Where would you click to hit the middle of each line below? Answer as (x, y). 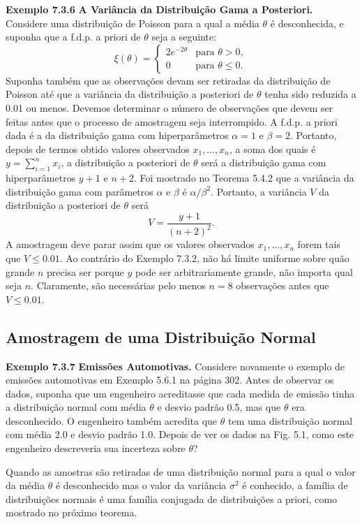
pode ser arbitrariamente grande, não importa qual (244, 271)
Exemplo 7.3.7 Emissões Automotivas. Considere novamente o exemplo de (175, 366)
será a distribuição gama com (264, 162)
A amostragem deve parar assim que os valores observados (130, 244)
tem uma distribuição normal (290, 420)
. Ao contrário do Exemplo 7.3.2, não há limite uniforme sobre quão (204, 257)
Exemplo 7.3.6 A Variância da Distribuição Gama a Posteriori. (159, 9)
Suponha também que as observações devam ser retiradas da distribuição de (168, 80)
